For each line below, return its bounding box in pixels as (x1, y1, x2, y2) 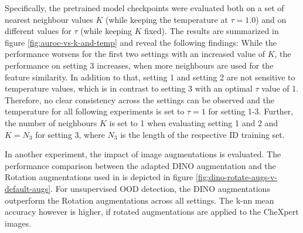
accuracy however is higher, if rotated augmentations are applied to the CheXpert (5, 205, 299, 218)
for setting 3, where (35, 128, 105, 140)
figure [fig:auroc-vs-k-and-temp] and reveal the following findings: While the (5, 36, 277, 48)
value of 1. (261, 82, 299, 94)
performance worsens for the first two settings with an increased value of (5, 48, 265, 60)
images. (5, 217, 32, 229)
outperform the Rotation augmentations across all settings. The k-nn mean (5, 194, 274, 206)
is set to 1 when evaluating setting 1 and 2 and (109, 116, 278, 129)
